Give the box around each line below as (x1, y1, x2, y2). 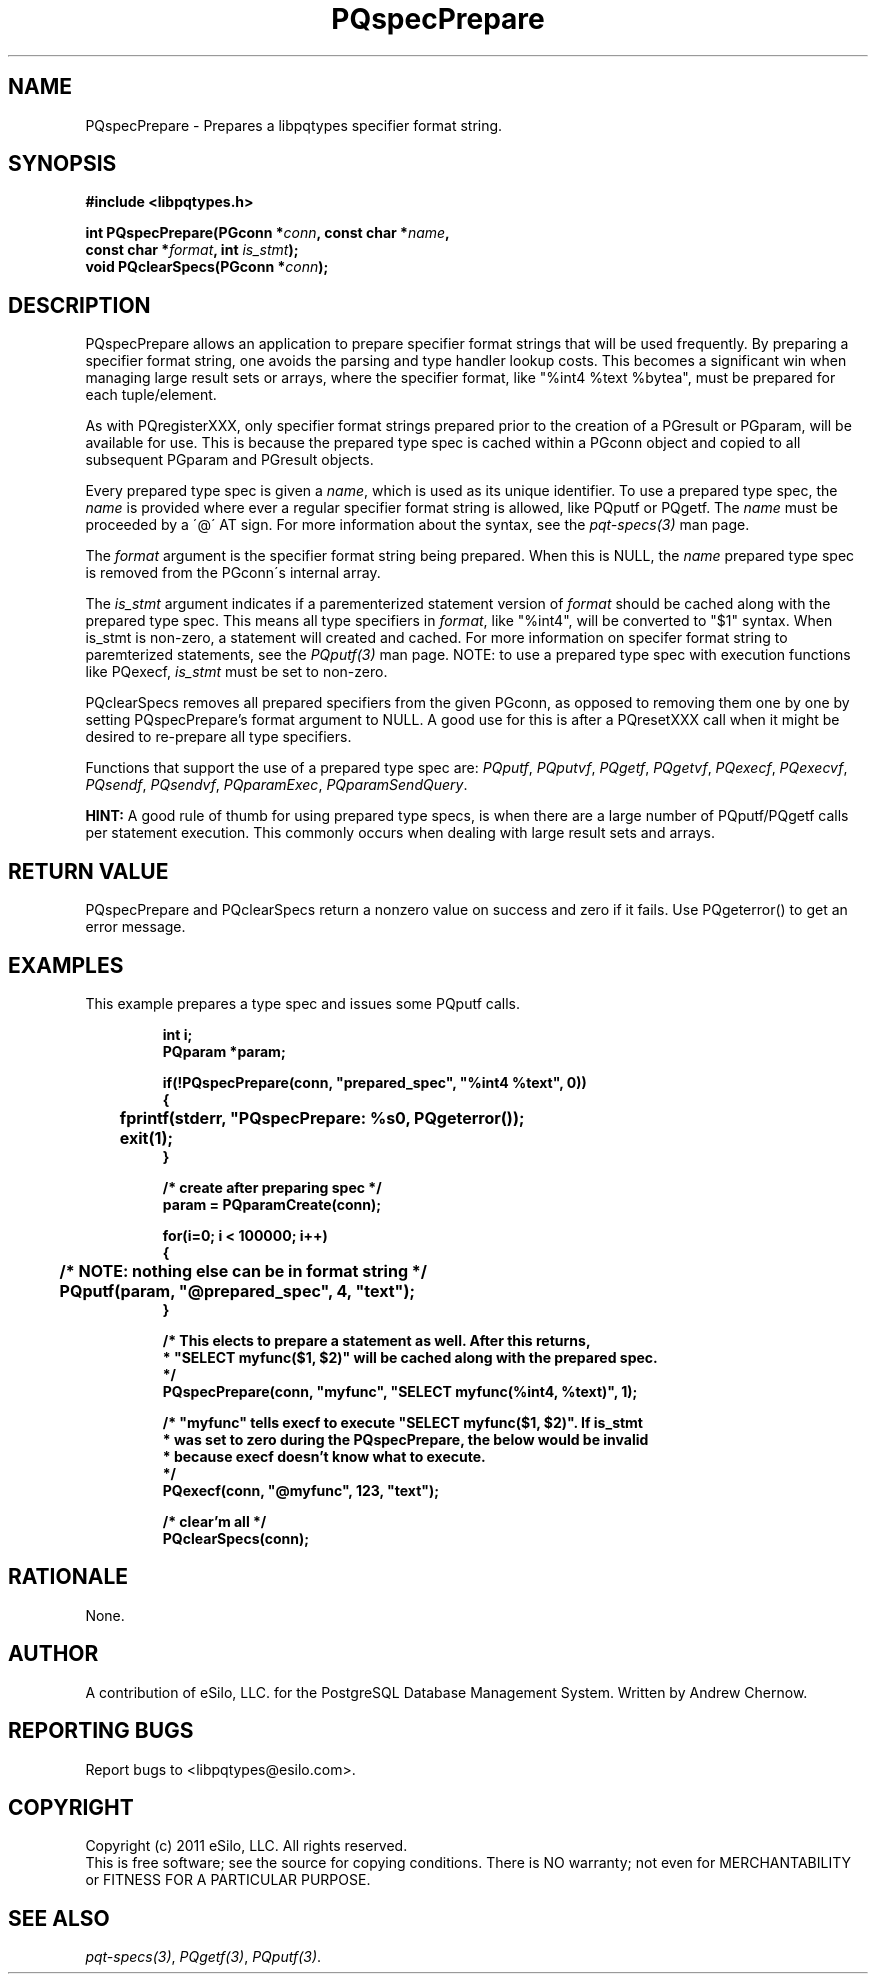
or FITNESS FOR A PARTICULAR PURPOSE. (85, 1871, 371, 1889)
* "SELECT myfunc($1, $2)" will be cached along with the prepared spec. (162, 1348, 658, 1366)
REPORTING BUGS (8, 1718, 194, 1744)
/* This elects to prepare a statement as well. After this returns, (162, 1331, 591, 1349)
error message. (85, 918, 186, 936)
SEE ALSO (8, 1905, 110, 1931)
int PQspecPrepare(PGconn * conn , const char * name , (85, 224, 450, 242)
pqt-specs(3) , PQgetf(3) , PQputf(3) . (85, 1948, 322, 1966)
